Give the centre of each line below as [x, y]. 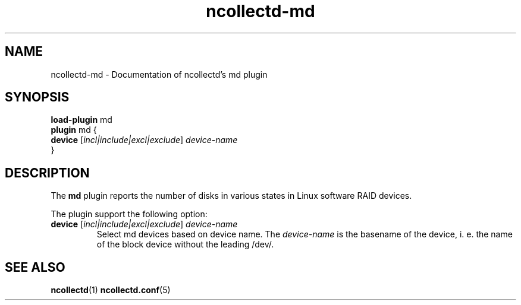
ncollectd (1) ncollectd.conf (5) [111, 290]
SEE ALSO [35, 267]
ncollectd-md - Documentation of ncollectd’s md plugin [159, 74]
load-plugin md [81, 120]
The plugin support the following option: [129, 214]
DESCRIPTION [47, 173]
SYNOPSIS [37, 97]
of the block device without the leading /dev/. [185, 244]
